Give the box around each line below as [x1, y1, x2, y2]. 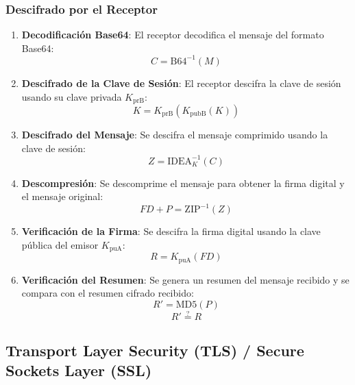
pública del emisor [21, 237, 99, 251]
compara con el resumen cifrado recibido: [21, 286, 194, 300]
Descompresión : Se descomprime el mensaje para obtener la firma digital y [21, 175, 345, 190]
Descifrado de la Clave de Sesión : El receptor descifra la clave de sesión [21, 75, 341, 90]
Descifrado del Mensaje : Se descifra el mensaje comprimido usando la [21, 127, 328, 141]
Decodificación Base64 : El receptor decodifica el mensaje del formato [21, 27, 324, 42]
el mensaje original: [21, 189, 103, 203]
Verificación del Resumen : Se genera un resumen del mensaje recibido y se [21, 272, 350, 286]
